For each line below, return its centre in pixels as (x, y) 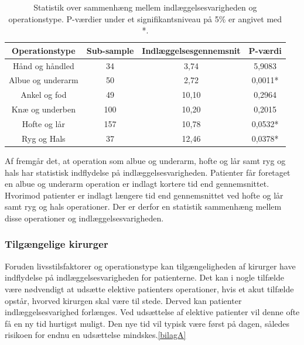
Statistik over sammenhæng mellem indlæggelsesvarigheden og (145, 7)
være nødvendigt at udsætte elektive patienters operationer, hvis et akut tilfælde (149, 288)
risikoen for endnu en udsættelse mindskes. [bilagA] (95, 335)
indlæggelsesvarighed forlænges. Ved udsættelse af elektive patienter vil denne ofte (152, 312)
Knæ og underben (44, 109)
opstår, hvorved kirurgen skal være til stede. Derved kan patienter (123, 300)
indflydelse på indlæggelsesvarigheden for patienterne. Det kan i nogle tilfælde (144, 277)
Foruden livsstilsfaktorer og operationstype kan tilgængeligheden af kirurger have (150, 266)
